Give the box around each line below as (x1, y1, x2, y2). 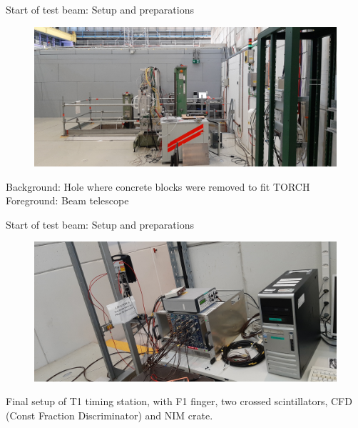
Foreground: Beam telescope (6, 193, 129, 208)
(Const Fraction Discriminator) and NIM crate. (6, 408, 213, 423)
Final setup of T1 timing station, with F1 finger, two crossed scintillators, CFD (6, 394, 352, 409)
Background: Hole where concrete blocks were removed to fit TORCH (6, 179, 310, 194)
